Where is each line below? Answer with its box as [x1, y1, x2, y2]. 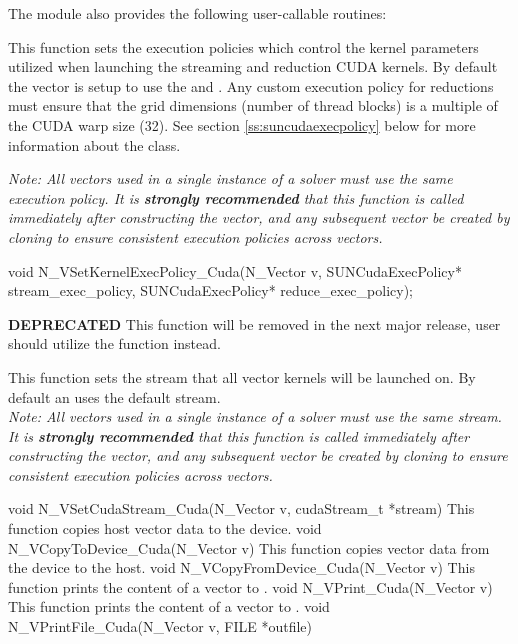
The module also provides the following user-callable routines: [8, 3, 387, 23]
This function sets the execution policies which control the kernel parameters [8, 36, 479, 57]
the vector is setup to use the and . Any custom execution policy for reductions [8, 75, 494, 96]
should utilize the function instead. [8, 333, 221, 354]
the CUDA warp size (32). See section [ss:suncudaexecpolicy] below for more [8, 114, 476, 135]
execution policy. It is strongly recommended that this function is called [8, 187, 464, 208]
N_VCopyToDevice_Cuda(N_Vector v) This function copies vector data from [8, 537, 490, 558]
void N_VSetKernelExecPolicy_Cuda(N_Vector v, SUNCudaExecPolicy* [8, 260, 462, 281]
